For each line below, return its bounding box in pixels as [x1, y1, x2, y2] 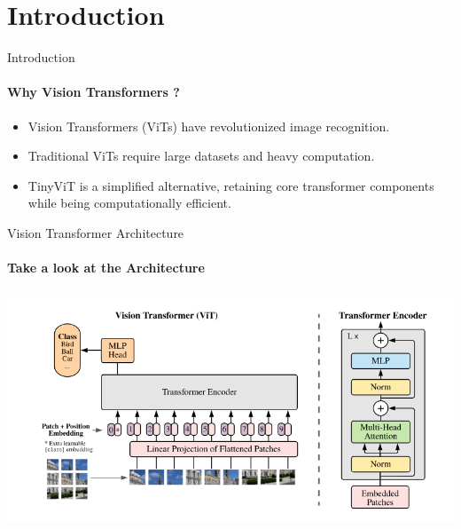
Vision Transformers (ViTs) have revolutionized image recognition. [27, 116, 390, 135]
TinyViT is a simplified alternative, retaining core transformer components [27, 176, 434, 194]
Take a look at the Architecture [7, 258, 205, 277]
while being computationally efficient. [27, 193, 231, 212]
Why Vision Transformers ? [7, 83, 180, 101]
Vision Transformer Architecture [7, 223, 184, 241]
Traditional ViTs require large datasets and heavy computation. [27, 146, 375, 165]
